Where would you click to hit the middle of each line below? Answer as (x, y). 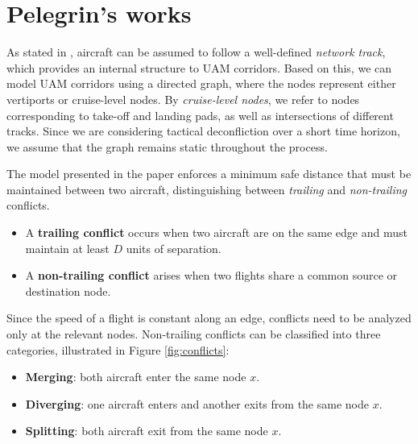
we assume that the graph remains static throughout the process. (167, 146)
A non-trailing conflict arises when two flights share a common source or (211, 275)
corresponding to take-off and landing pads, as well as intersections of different (200, 115)
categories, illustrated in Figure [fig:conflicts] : (118, 349)
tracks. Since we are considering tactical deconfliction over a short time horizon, (203, 131)
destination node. (68, 290)
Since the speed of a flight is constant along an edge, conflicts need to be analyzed (209, 318)
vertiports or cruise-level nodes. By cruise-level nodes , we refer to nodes (183, 99)
